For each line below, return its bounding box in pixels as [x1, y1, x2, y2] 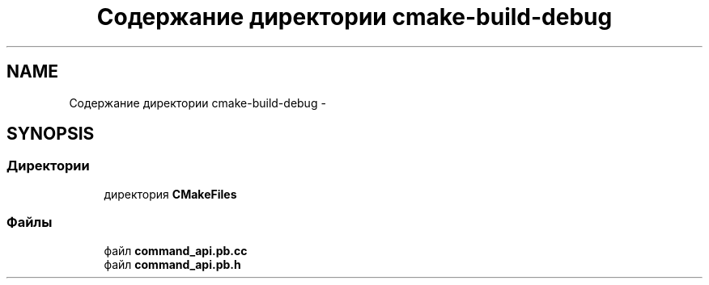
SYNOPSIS [6, 124, 95, 145]
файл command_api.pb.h [104, 257, 241, 271]
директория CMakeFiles [104, 187, 237, 201]
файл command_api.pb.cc [104, 243, 248, 258]
